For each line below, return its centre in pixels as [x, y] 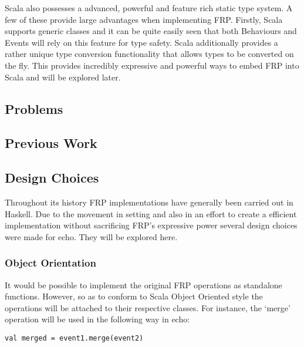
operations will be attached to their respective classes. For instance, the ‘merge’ [148, 307]
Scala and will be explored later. [63, 77]
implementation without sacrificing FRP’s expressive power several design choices [151, 225]
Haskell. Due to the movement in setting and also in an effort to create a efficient [151, 213]
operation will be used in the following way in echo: [97, 319]
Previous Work [51, 143]
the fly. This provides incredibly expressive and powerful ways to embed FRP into [152, 65]
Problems [34, 108]
